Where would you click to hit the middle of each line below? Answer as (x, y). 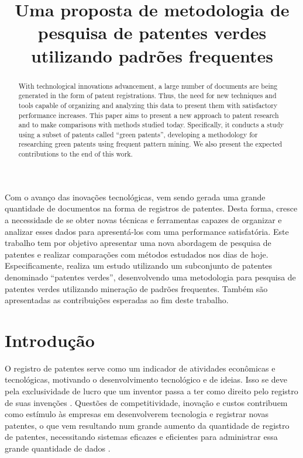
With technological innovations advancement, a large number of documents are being (148, 86)
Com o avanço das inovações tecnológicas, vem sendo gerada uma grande (135, 197)
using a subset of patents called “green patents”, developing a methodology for (138, 134)
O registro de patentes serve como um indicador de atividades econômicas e (140, 368)
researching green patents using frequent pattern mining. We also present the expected (150, 144)
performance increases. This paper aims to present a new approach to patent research (149, 115)
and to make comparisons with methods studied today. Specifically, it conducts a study (151, 125)
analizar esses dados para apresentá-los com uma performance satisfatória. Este (147, 231)
